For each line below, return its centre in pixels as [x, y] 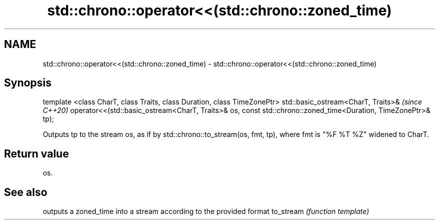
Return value [37, 153]
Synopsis [28, 83]
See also [26, 192]
